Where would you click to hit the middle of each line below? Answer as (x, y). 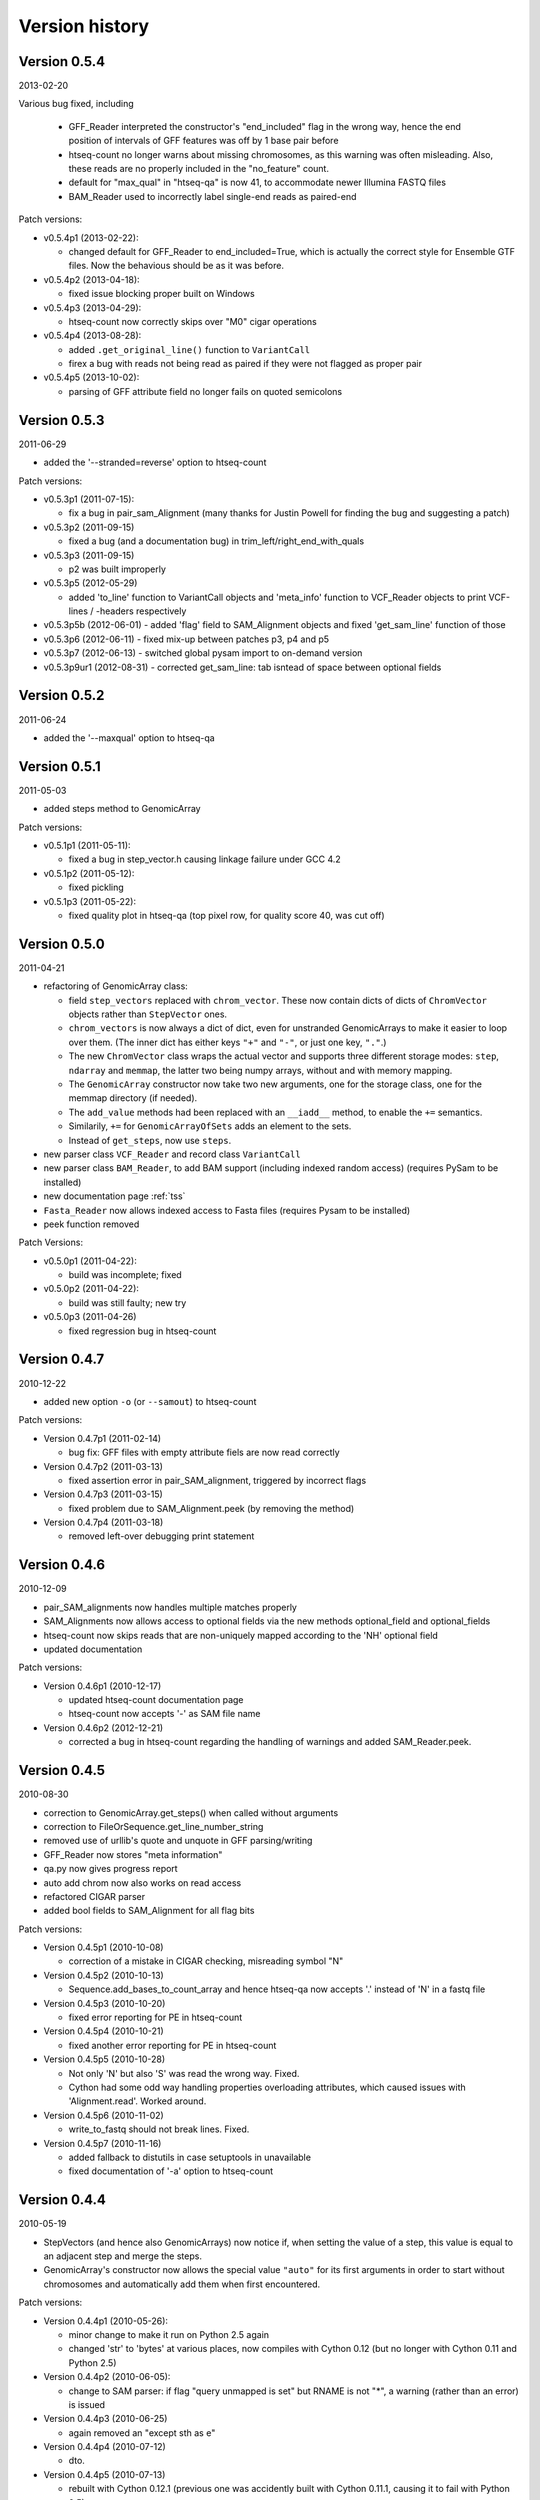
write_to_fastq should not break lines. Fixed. (159, 2129)
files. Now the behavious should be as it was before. (176, 266)
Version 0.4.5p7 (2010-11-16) (102, 2143)
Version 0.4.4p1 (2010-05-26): (106, 2321)
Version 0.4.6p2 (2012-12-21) (103, 1727)
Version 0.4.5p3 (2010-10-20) (104, 2003)
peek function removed (91, 1224)
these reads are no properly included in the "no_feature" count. (199, 169)
